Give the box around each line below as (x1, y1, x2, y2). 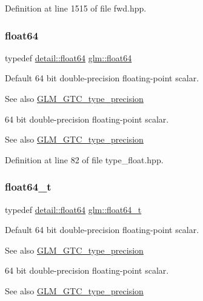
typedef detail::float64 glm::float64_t (5, 203, 142, 215)
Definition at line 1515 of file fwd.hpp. (5, 2, 147, 14)
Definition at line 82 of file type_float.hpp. (5, 153, 164, 166)
